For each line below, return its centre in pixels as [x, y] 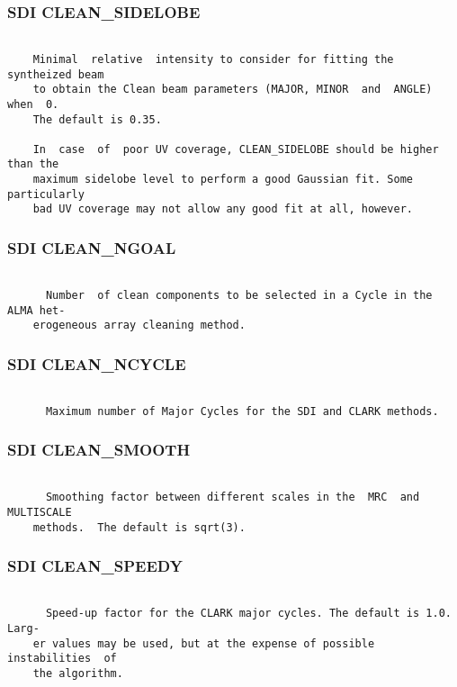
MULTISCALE [40, 512]
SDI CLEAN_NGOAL [92, 248]
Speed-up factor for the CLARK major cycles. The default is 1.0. [248, 614]
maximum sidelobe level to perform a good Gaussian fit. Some [223, 180]
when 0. [33, 104]
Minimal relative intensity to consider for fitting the [213, 59]
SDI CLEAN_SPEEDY [95, 566]
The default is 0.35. [97, 119]
